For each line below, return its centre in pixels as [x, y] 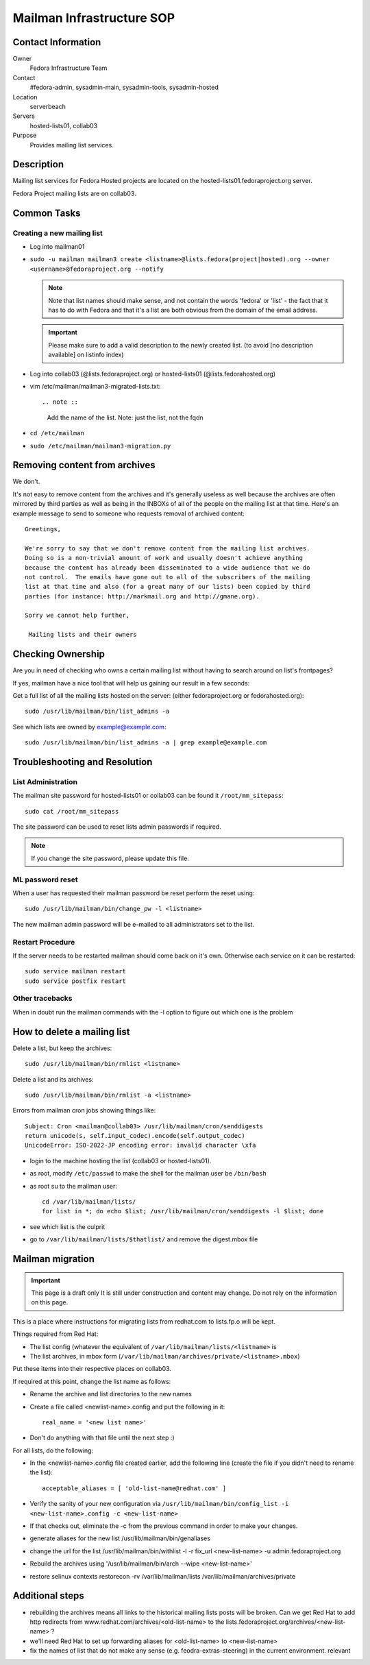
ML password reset [45, 879]
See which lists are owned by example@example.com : [89, 727]
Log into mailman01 [57, 247]
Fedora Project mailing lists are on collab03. [74, 193]
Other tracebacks [42, 999]
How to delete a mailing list [71, 1032]
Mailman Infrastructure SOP [94, 18]
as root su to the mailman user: [74, 1186]
